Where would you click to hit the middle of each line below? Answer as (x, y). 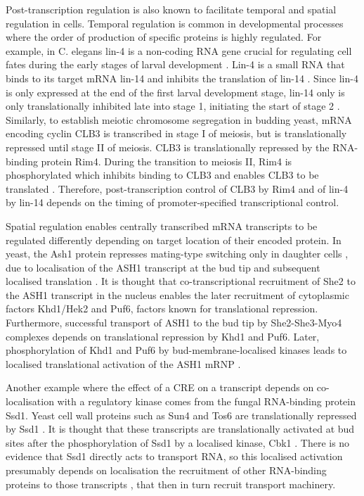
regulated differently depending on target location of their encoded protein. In (174, 240)
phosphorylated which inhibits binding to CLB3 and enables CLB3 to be (162, 175)
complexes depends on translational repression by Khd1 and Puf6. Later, (163, 336)
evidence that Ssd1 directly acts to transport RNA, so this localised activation (174, 456)
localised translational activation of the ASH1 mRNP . (123, 363)
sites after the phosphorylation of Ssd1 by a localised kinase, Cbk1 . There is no (178, 442)
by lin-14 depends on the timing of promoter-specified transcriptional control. (173, 202)
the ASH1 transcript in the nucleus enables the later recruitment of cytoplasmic (177, 294)
